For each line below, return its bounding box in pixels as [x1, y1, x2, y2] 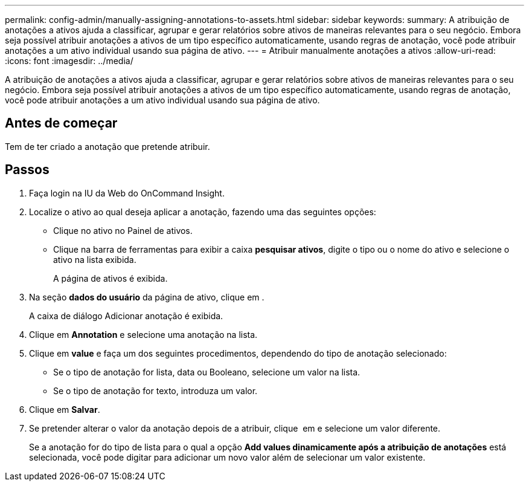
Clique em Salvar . [29, 404, 100, 415]
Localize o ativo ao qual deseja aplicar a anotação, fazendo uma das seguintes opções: [29, 206, 376, 217]
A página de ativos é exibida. [53, 273, 168, 283]
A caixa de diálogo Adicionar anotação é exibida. [29, 310, 223, 321]
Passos [5, 162, 50, 178]
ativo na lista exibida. [53, 254, 136, 265]
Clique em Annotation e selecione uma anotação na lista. [29, 329, 258, 340]
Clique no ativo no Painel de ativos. [53, 225, 193, 236]
